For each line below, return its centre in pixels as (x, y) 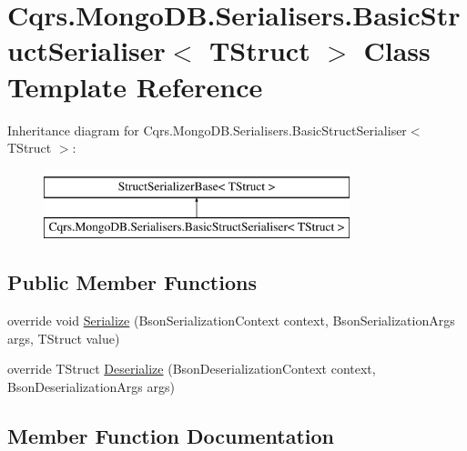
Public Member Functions (132, 282)
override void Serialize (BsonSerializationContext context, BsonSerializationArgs (231, 321)
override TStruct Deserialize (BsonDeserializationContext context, (192, 369)
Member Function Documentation (171, 435)
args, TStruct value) (64, 338)
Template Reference (135, 86)
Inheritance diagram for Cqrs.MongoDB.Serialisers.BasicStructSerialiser (207, 130)
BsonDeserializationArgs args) (91, 386)
